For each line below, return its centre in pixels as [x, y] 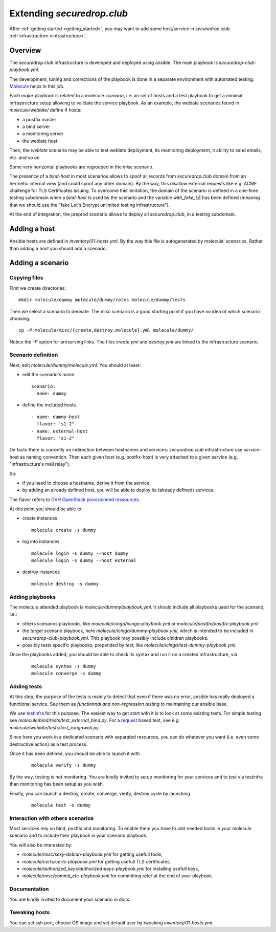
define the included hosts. [50, 405]
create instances [40, 518]
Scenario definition [34, 355]
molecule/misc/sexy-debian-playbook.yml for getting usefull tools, [93, 854]
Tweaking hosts [30, 913]
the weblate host [40, 141]
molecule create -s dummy [64, 530]
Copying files [26, 278]
